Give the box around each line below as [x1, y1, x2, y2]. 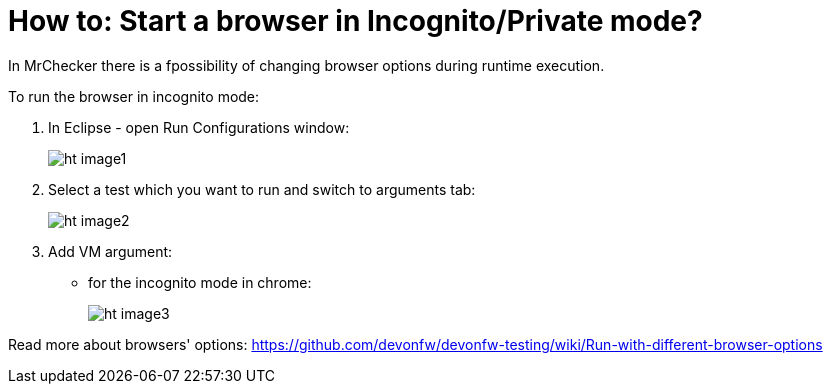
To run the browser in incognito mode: [8, 87, 260, 105]
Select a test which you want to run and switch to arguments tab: [48, 180, 476, 198]
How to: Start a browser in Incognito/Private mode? [8, 4, 703, 38]
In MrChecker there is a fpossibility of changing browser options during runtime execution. [8, 56, 605, 74]
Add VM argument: [48, 242, 173, 260]
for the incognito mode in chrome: [88, 273, 312, 291]
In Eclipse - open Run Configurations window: [48, 118, 350, 136]
